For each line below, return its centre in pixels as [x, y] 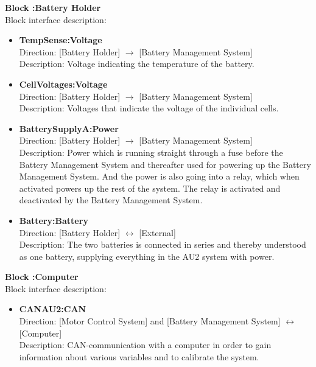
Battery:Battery [54, 220]
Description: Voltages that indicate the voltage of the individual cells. [149, 108]
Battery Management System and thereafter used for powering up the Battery [165, 164]
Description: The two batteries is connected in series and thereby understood [163, 244]
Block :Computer [42, 277]
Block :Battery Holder [53, 7]
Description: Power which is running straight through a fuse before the [151, 152]
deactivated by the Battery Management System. [111, 200]
